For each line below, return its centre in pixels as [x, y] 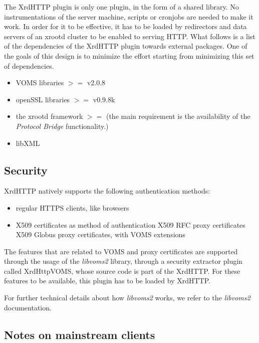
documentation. [28, 307]
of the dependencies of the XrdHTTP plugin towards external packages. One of [126, 46]
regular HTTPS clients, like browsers [72, 207]
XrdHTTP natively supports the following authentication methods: [107, 191]
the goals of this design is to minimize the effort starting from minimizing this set [129, 55]
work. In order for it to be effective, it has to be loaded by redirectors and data [125, 26]
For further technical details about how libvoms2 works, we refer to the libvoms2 [127, 298]
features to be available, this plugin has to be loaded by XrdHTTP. [107, 281]
